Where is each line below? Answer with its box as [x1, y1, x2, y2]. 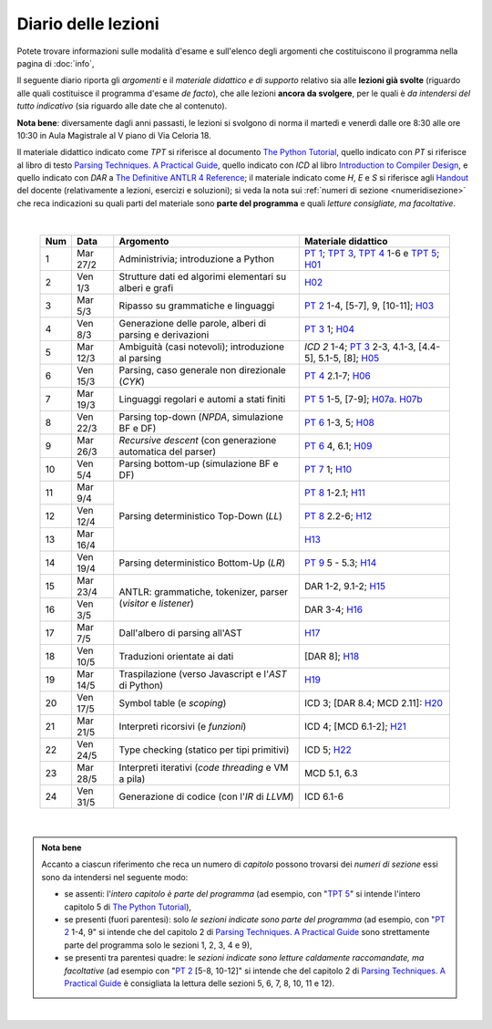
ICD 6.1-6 [303, 790, 344, 803]
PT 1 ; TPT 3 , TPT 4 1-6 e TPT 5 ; [303, 246, 440, 259]
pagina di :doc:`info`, [16, 57, 95, 68]
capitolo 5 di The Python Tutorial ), [64, 901, 191, 912]
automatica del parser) [118, 445, 217, 458]
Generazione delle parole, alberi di [118, 317, 267, 329]
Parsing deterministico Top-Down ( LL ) [118, 509, 282, 522]
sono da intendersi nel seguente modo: [41, 871, 189, 882]
